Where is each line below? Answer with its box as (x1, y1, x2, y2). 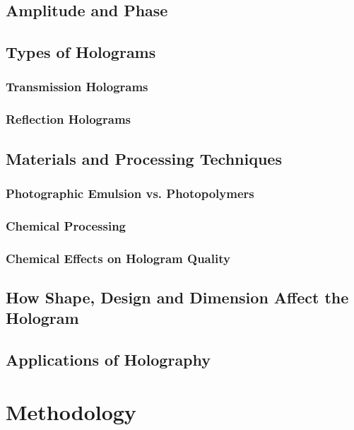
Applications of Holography (6, 349, 211, 371)
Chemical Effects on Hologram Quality (6, 249, 230, 267)
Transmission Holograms (6, 78, 148, 95)
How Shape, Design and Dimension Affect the (6, 286, 349, 308)
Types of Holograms (6, 41, 156, 63)
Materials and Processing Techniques (6, 147, 282, 169)
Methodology (6, 397, 136, 426)
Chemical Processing (6, 216, 126, 234)
